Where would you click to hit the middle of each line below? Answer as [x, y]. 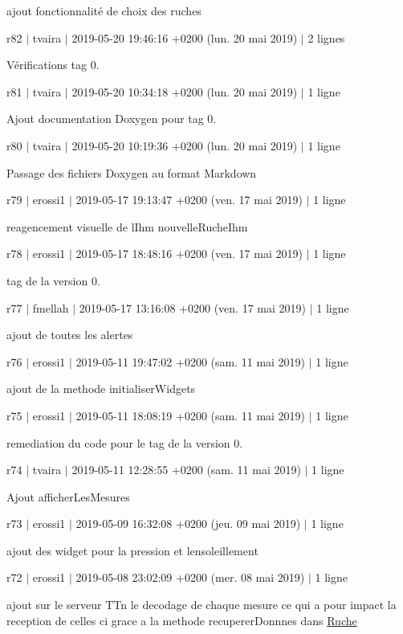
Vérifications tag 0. [53, 65]
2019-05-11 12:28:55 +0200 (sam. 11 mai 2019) [186, 470]
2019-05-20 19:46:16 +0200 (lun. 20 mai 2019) [185, 37]
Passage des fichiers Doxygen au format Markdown [132, 172]
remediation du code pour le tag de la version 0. [125, 442]
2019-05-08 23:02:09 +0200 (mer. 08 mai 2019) [190, 577]
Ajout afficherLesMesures [68, 496]
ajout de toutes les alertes [70, 335]
